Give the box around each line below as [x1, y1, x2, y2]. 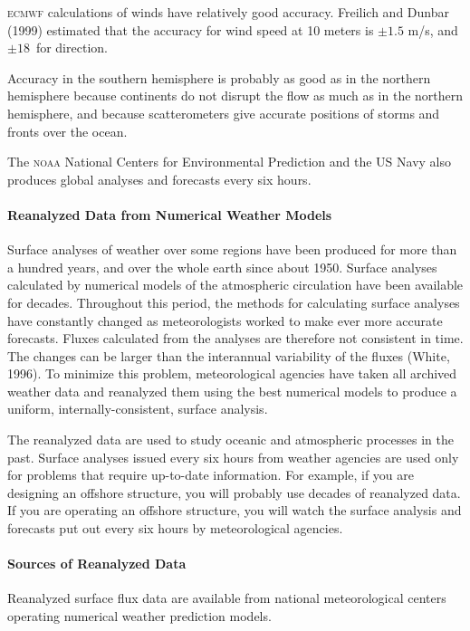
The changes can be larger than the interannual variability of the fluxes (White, [7, 346, 450, 365]
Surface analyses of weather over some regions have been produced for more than [7, 240, 457, 259]
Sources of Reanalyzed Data [7, 554, 187, 573]
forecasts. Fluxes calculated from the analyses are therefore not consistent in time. [7, 329, 464, 348]
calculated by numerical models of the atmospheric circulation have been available [7, 275, 464, 294]
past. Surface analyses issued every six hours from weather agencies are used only [7, 447, 459, 466]
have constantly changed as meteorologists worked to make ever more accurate [7, 311, 443, 330]
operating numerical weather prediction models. [7, 607, 272, 626]
